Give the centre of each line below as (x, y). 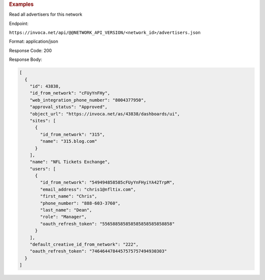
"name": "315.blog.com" (69, 141)
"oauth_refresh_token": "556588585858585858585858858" (107, 224)
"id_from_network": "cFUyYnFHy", (70, 93)
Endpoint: (19, 23)
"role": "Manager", (63, 217)
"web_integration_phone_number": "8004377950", (88, 100)
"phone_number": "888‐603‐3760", (80, 203)
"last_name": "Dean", (66, 210)
